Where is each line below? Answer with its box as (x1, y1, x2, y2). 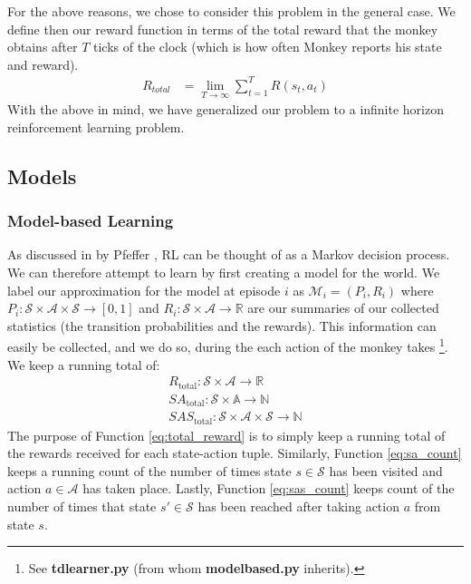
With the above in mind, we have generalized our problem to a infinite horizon (7, 100, 445, 119)
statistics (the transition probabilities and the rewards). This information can (7, 316, 437, 335)
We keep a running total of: (7, 355, 160, 374)
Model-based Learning (7, 209, 174, 232)
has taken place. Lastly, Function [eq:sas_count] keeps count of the (82, 479, 455, 498)
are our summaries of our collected (247, 298, 439, 317)
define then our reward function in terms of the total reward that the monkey (7, 19, 438, 38)
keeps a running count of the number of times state (7, 461, 292, 480)
